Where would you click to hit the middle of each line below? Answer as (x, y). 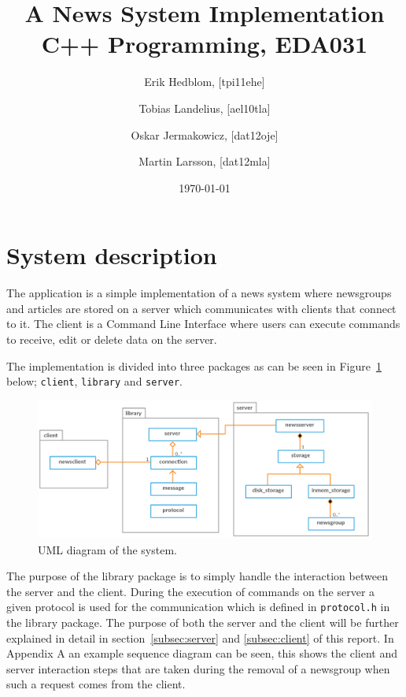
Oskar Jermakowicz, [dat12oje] (205, 134)
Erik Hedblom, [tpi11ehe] (205, 82)
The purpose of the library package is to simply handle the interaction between (197, 576)
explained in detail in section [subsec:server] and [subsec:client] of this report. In (200, 637)
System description (112, 255)
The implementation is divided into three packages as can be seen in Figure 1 (194, 365)
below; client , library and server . (94, 381)
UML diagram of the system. (107, 549)
